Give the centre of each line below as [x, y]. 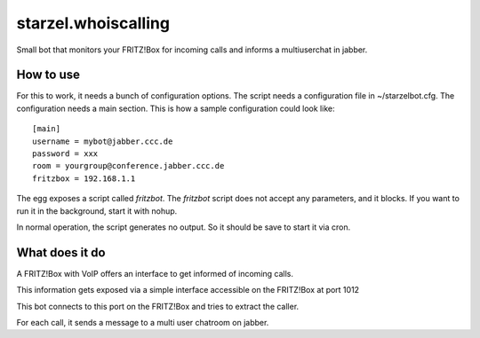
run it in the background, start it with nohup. [97, 211]
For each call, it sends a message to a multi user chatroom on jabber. [143, 323]
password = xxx [65, 154]
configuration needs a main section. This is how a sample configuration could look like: [176, 108]
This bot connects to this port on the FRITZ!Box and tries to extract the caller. [158, 306]
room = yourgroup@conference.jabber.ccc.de [128, 166]
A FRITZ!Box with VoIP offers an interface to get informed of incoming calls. [155, 273]
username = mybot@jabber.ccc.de [103, 141]
